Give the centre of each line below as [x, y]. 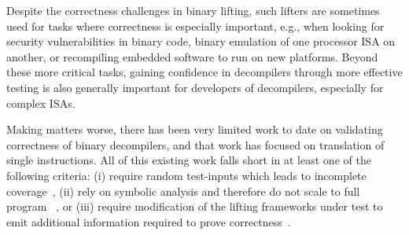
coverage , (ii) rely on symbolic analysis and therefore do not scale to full [183, 191]
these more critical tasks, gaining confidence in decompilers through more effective [204, 72]
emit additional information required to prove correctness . [149, 221]
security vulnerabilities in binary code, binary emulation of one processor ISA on [201, 41]
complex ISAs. [41, 103]
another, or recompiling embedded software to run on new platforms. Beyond [192, 56]
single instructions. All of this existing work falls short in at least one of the [189, 160]
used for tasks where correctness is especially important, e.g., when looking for [195, 26]
